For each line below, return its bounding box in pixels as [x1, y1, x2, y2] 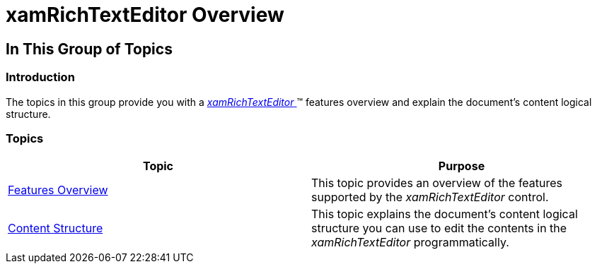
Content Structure [8, 221, 103, 236]
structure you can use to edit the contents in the [311, 221, 567, 236]
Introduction [6, 70, 75, 85]
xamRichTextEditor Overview [6, 3, 284, 27]
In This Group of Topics [6, 40, 173, 58]
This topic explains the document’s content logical [311, 207, 578, 222]
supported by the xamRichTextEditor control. [311, 190, 549, 205]
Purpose [438, 159, 485, 174]
